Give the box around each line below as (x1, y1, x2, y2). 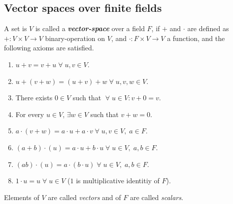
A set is (4, 23, 27, 34)
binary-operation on (45, 33, 105, 43)
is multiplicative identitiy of (76, 175, 160, 186)
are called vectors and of (48, 192, 121, 202)
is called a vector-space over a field (35, 23, 145, 34)
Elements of (4, 192, 39, 202)
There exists (15, 92, 53, 103)
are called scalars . (130, 192, 183, 202)
